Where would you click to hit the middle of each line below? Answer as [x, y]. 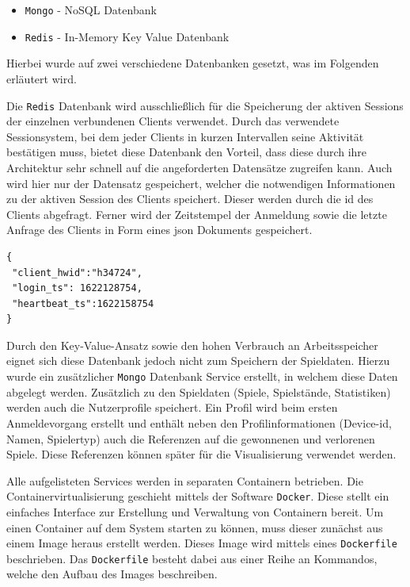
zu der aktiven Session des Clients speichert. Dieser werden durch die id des [190, 199]
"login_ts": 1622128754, [77, 288]
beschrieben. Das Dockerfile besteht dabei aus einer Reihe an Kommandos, [192, 558]
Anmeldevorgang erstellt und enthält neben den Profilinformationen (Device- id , [199, 422]
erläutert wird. [42, 78]
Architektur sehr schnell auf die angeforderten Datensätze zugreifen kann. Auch [199, 167]
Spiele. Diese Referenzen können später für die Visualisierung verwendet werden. [201, 454]
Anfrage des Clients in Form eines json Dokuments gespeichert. [159, 230]
